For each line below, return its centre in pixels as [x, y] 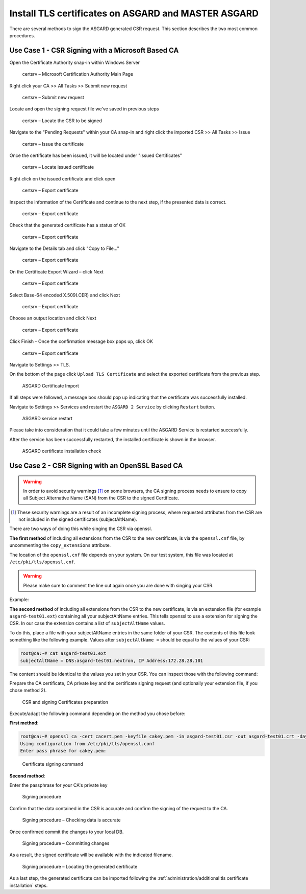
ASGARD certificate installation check [62, 451]
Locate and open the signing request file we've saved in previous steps [84, 109]
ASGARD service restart [47, 418]
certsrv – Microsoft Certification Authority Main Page [78, 74]
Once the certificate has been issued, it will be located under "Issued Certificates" [96, 155]
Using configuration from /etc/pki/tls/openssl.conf [87, 743]
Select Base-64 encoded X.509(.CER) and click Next [65, 295]
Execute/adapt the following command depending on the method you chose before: [97, 714]
